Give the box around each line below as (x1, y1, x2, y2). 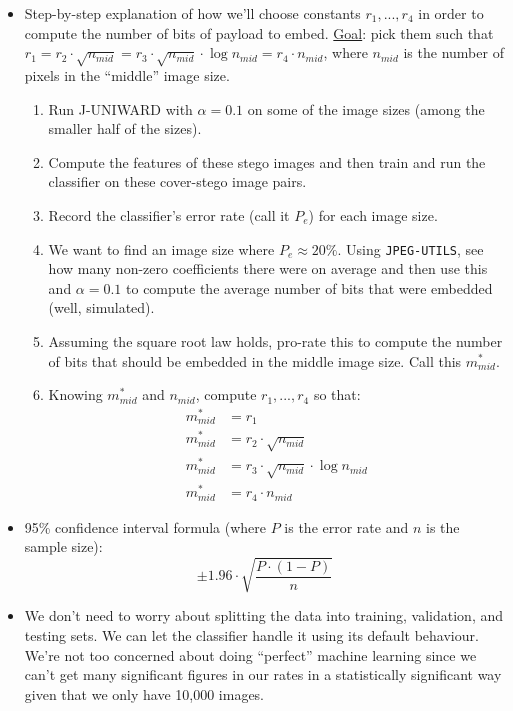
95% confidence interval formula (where (24, 516, 267, 537)
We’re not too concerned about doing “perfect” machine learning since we (24, 644, 477, 665)
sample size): (24, 536, 103, 557)
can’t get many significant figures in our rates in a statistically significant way (24, 664, 502, 685)
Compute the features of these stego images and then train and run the (48, 151, 486, 172)
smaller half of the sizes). (48, 118, 202, 139)
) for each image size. (308, 204, 438, 225)
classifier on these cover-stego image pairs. (48, 171, 307, 192)
